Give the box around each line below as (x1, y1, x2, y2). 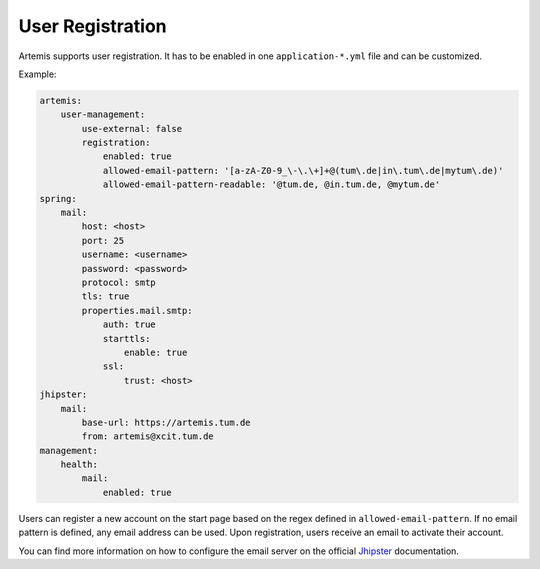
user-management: (60, 109, 146, 120)
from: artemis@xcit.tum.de (81, 431, 214, 442)
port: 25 (81, 235, 125, 246)
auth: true (102, 319, 157, 330)
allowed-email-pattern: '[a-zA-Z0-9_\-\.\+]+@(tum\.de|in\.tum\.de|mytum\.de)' (102, 165, 504, 176)
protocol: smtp (81, 277, 157, 288)
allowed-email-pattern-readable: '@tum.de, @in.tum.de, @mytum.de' (102, 179, 441, 190)
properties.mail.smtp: (81, 305, 194, 316)
